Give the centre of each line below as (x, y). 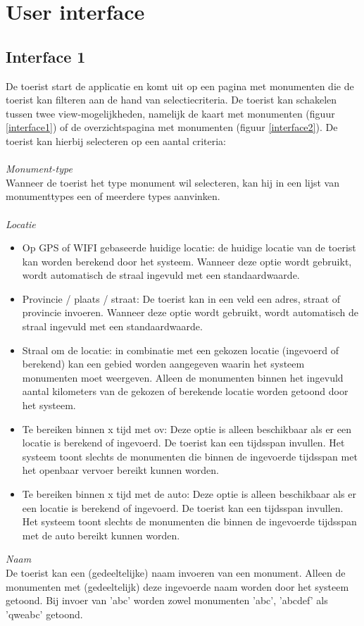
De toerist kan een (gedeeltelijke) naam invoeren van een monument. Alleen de (176, 572)
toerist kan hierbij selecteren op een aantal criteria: (116, 140)
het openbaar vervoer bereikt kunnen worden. (120, 470)
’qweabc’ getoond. (44, 614)
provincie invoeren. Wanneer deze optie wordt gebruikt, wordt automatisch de (190, 312)
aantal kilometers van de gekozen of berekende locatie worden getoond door (185, 391)
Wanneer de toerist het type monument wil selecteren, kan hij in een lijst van (172, 182)
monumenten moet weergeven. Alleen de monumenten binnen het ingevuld (183, 377)
